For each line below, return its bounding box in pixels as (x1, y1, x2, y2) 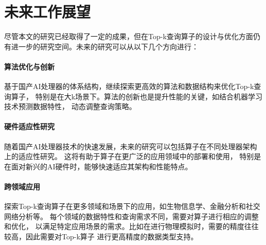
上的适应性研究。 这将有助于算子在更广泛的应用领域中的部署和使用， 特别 (4, 151, 254, 162)
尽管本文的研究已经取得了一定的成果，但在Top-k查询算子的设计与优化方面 (4, 31, 253, 42)
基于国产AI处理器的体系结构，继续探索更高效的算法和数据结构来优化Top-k (4, 81, 254, 92)
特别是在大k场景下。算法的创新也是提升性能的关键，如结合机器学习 (35, 91, 263, 101)
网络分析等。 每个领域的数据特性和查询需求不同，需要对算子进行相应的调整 (4, 211, 259, 221)
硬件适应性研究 (4, 121, 55, 132)
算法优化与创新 (4, 61, 55, 72)
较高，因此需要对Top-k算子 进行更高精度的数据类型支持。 (4, 231, 198, 242)
